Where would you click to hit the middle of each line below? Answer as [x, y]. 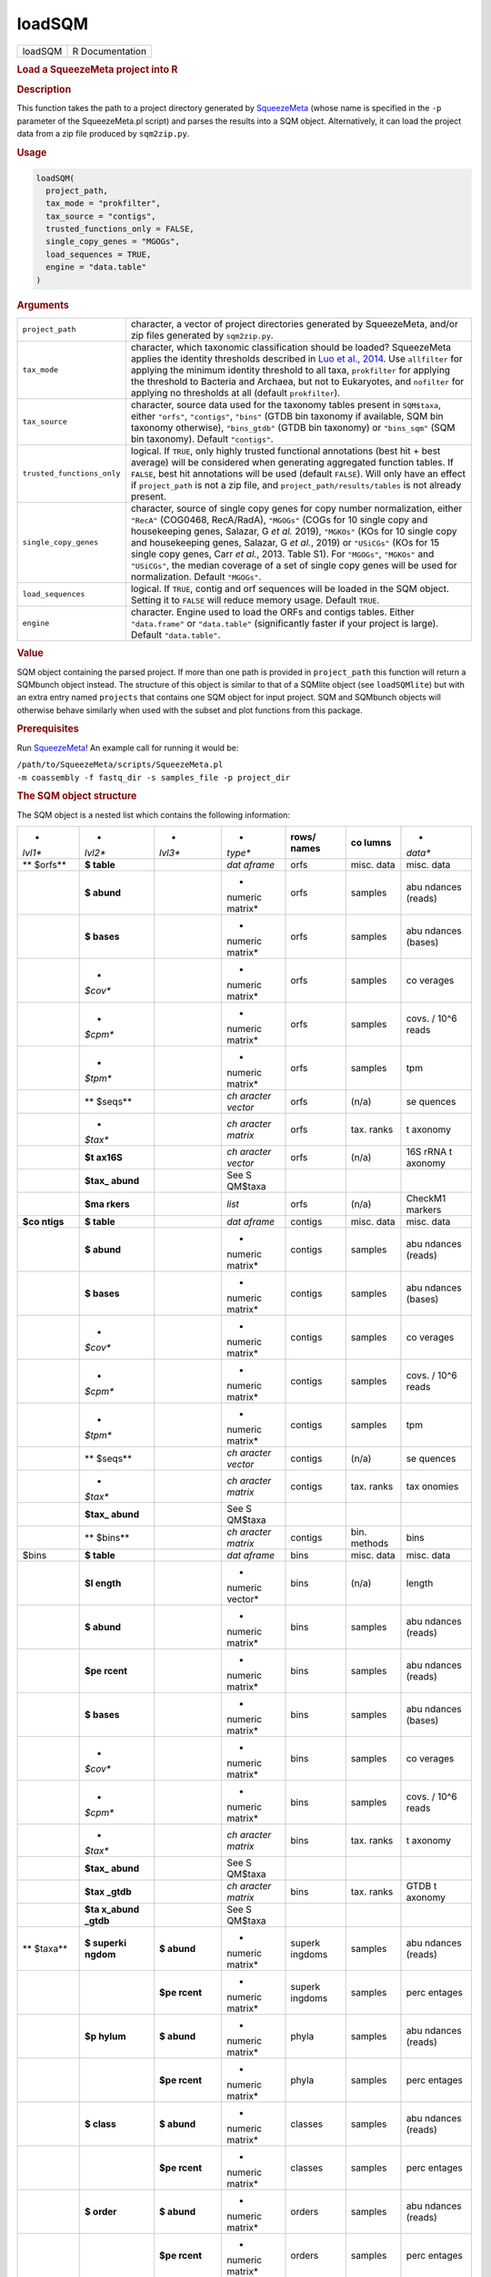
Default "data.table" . [175, 635]
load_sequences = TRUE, [99, 254]
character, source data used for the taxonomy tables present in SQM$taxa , [286, 404]
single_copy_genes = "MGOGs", [113, 242]
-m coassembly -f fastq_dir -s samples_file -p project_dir [154, 777]
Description [44, 89]
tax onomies [432, 1486]
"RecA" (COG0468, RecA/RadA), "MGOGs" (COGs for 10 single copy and [279, 519]
